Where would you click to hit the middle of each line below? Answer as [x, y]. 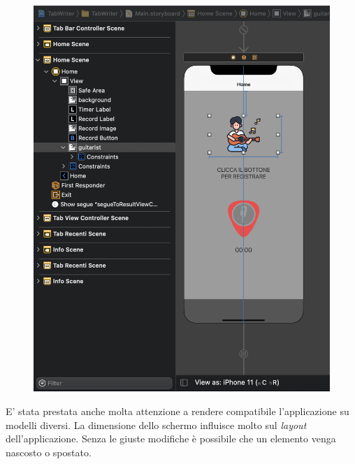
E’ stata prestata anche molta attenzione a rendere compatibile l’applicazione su [177, 411]
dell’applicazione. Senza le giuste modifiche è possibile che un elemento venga [171, 438]
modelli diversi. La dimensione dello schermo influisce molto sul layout [156, 425]
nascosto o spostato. [49, 452]
